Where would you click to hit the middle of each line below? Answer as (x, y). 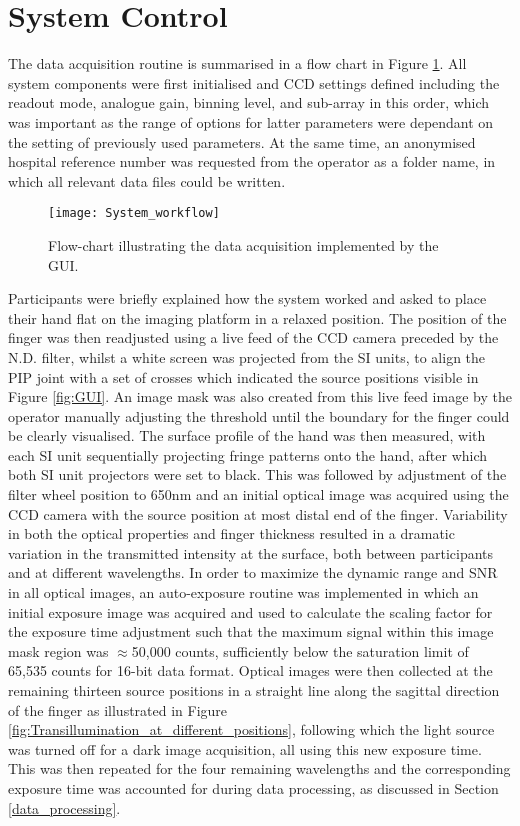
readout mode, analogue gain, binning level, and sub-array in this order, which (249, 102)
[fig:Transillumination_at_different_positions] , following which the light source (251, 729)
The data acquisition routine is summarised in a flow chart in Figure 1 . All (237, 63)
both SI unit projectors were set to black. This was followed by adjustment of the (257, 474)
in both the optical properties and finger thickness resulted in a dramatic (231, 533)
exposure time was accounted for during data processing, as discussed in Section (253, 787)
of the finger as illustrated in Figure (118, 709)
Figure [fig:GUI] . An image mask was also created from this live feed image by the (260, 396)
